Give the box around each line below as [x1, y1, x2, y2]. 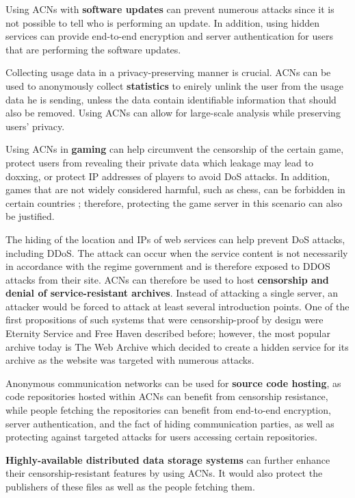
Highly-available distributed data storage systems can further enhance [5, 452, 330, 466]
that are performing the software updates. [5, 42, 181, 56]
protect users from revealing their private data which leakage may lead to [5, 155, 313, 169]
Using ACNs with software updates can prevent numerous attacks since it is [5, 2, 334, 16]
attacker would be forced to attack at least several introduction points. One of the [5, 299, 350, 313]
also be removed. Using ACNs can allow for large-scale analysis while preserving [5, 105, 341, 120]
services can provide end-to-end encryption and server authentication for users [5, 29, 333, 43]
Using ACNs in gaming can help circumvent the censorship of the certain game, [5, 142, 344, 156]
